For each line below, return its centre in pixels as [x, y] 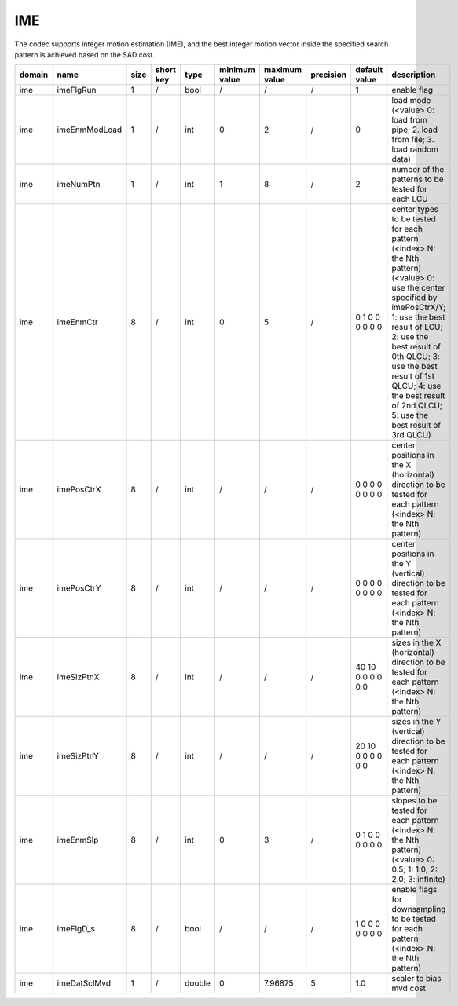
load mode [411, 101]
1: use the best [418, 317]
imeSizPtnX [78, 677]
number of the [418, 170]
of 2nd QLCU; [417, 406]
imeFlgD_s [76, 929]
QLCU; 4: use [416, 386]
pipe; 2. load [415, 130]
